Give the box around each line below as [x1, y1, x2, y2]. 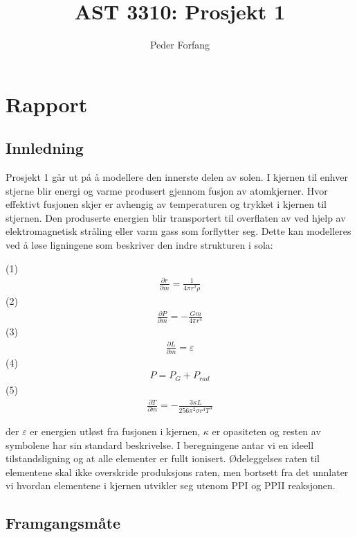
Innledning [6, 137, 84, 159]
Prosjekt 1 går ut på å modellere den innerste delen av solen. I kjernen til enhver [6, 170, 348, 184]
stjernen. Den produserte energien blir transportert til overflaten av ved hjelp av [6, 210, 346, 225]
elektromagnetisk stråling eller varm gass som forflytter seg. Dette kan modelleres [6, 224, 351, 238]
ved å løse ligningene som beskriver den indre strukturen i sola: [6, 238, 273, 252]
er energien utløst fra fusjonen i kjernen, [30, 423, 201, 438]
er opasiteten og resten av [212, 423, 321, 438]
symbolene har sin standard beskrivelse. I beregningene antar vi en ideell [6, 437, 314, 452]
